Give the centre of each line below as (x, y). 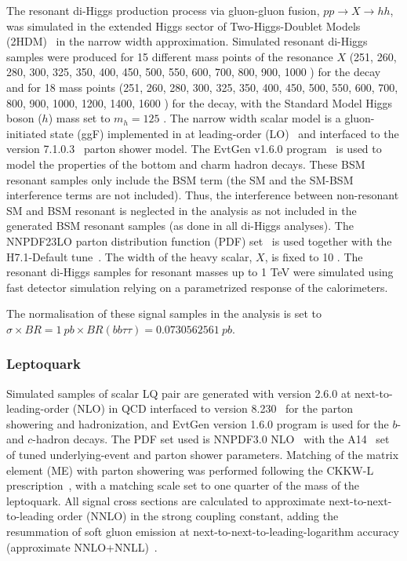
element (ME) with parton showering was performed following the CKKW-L (190, 470)
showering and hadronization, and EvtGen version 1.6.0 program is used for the (198, 423)
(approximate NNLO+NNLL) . (82, 546)
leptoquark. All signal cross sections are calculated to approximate (166, 500)
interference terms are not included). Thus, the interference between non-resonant (203, 195)
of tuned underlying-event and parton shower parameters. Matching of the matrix (203, 455)
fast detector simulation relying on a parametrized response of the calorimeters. (197, 287)
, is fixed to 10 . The (314, 256)
